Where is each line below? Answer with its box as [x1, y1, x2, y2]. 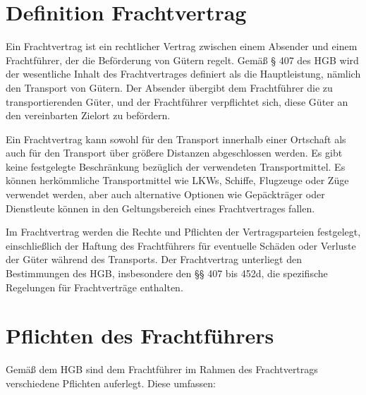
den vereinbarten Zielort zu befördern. [6, 108, 171, 123]
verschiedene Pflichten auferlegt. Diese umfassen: [6, 375, 216, 390]
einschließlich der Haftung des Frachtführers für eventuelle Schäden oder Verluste [6, 238, 356, 253]
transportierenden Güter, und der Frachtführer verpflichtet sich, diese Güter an [6, 94, 348, 109]
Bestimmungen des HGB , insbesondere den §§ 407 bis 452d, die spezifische [6, 266, 328, 281]
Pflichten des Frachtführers [6, 321, 274, 350]
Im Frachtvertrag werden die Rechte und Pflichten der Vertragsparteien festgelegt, [6, 224, 361, 239]
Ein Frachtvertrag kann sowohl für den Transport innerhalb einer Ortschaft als [6, 131, 346, 146]
